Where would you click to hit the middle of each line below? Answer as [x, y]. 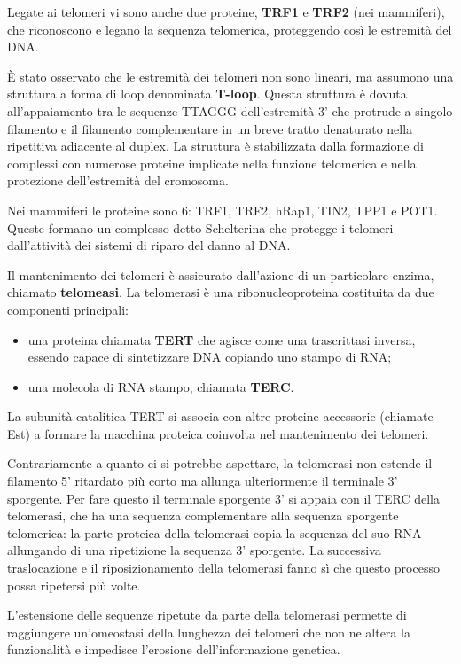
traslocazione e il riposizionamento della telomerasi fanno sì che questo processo [223, 568]
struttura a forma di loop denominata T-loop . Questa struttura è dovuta [207, 94]
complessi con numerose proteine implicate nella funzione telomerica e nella [212, 163]
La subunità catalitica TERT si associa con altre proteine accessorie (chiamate [220, 416]
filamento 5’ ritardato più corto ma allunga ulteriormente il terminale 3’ [203, 481]
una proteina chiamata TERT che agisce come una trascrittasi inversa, [222, 339]
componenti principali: [68, 309]
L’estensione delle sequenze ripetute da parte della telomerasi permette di [207, 615]
